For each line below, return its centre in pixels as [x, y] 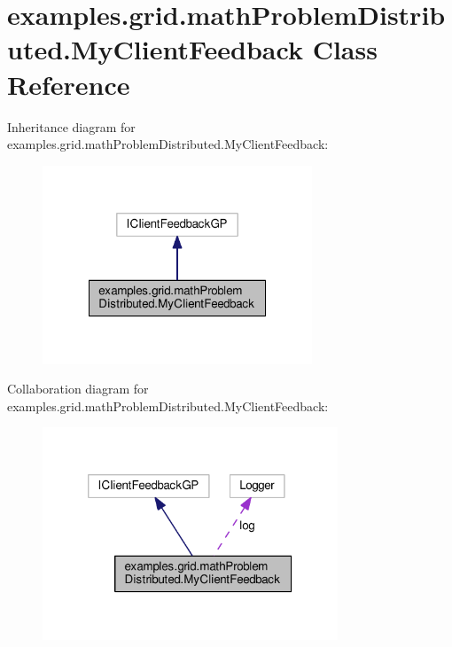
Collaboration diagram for [78, 389]
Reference [69, 84]
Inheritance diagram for [71, 126]
